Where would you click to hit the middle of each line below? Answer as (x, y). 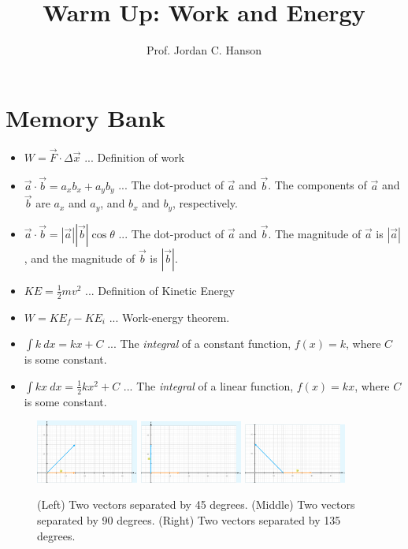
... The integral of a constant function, (199, 344)
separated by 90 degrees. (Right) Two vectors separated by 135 (189, 520)
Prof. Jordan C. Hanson (204, 50)
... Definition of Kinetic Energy (160, 290)
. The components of (317, 185)
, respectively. (205, 203)
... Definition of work (135, 157)
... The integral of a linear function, (208, 385)
